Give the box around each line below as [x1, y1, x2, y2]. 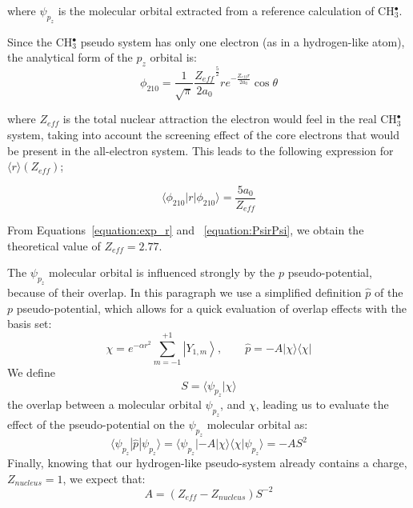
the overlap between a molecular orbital [7, 396, 202, 413]
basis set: [7, 315, 52, 332]
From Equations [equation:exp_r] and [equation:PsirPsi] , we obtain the [7, 222, 364, 238]
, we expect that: [62, 470, 146, 486]
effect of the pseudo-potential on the [7, 416, 185, 433]
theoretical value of [7, 237, 101, 254]
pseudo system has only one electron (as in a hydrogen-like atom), [80, 33, 405, 50]
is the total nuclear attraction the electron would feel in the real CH [62, 110, 397, 127]
